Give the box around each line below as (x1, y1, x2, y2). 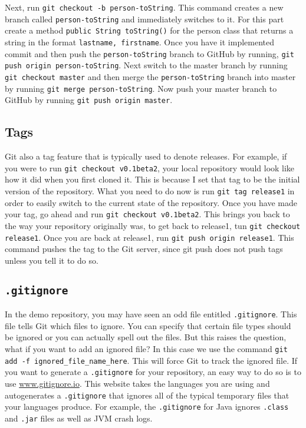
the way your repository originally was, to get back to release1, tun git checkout (5, 219, 301, 231)
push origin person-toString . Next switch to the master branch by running (5, 59, 288, 71)
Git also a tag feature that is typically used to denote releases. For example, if (5, 150, 287, 162)
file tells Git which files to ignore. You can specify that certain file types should (5, 319, 291, 331)
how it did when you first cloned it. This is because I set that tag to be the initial (5, 173, 300, 185)
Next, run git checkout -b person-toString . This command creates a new (5, 1, 284, 13)
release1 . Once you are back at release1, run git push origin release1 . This (5, 231, 294, 243)
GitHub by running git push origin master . (5, 94, 173, 106)
